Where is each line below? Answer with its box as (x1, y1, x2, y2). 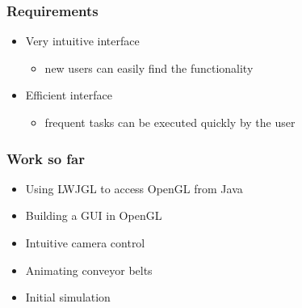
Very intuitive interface (25, 32, 140, 49)
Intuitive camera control (25, 234, 145, 251)
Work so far (6, 148, 85, 168)
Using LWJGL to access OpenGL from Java (25, 179, 243, 196)
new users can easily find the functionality (44, 59, 254, 76)
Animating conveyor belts (25, 261, 153, 278)
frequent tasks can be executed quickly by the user (44, 114, 296, 130)
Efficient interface (25, 86, 112, 103)
